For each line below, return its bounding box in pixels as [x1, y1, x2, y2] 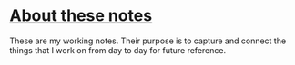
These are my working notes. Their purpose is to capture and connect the [9, 35, 287, 46]
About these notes [9, 5, 153, 26]
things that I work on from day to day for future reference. [9, 44, 226, 55]
